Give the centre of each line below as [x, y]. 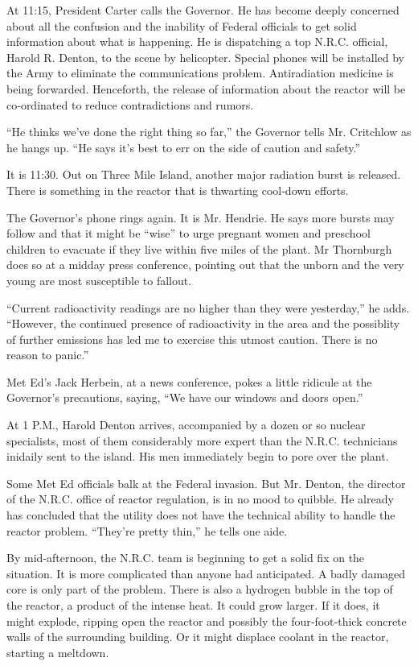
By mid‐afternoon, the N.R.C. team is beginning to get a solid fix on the [186, 558]
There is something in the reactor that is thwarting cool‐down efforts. [178, 190]
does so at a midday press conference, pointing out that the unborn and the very [205, 265]
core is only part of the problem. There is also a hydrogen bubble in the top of [200, 589]
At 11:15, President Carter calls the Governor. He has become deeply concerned [203, 10]
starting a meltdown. [58, 652]
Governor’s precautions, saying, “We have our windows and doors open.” [185, 397]
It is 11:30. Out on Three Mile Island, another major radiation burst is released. [204, 174]
